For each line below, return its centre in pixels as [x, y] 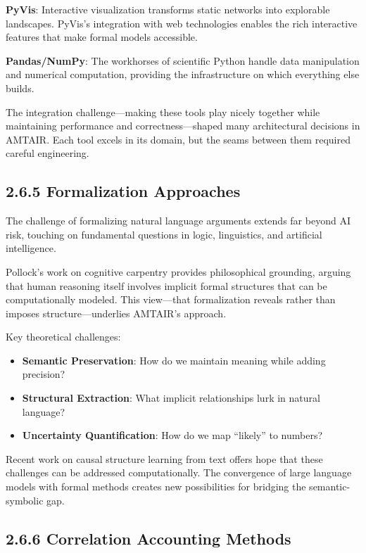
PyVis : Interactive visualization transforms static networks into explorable [168, 9]
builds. [20, 88]
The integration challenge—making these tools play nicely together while [163, 112]
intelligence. [31, 248]
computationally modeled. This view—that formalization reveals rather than [171, 299]
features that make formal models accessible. [102, 37]
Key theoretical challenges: [63, 337]
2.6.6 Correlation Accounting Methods [149, 538]
